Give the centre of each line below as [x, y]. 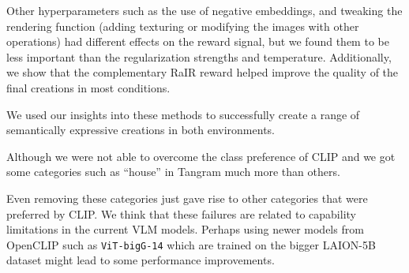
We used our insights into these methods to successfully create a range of [183, 114]
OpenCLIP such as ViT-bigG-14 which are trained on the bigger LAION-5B [191, 244]
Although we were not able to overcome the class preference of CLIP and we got [201, 156]
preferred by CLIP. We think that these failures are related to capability [181, 213]
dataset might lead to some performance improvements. [141, 260]
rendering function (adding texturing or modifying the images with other [183, 26]
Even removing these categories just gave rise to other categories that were [187, 198]
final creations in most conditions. [88, 87]
